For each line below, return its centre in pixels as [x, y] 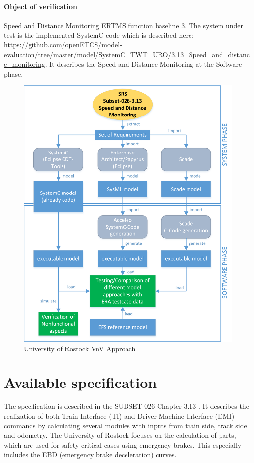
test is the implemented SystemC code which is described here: [99, 35]
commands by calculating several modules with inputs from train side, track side [126, 425]
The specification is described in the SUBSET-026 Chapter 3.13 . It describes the [127, 406]
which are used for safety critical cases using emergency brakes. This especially [123, 444]
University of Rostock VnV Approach [80, 348]
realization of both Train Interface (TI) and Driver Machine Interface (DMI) [119, 415]
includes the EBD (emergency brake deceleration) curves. [90, 454]
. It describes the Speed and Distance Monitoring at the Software [143, 64]
